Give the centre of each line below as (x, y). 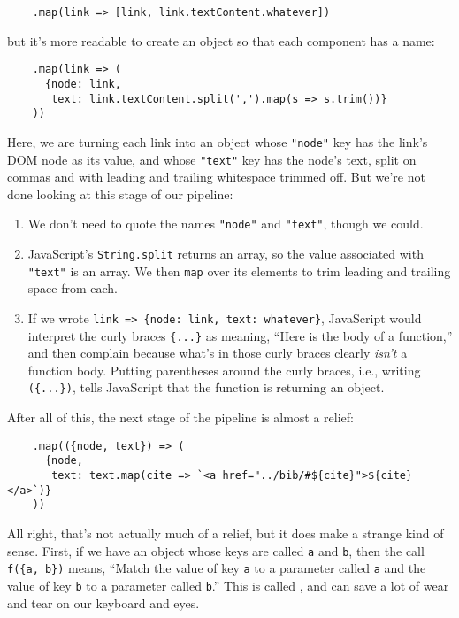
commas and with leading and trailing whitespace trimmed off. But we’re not (216, 177)
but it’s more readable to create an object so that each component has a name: (221, 40)
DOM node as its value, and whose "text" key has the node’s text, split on (212, 159)
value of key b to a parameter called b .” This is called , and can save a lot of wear (228, 585)
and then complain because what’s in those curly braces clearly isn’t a (218, 353)
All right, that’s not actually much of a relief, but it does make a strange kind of (226, 533)
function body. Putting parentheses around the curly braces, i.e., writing (224, 370)
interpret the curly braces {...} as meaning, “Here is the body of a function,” (240, 335)
